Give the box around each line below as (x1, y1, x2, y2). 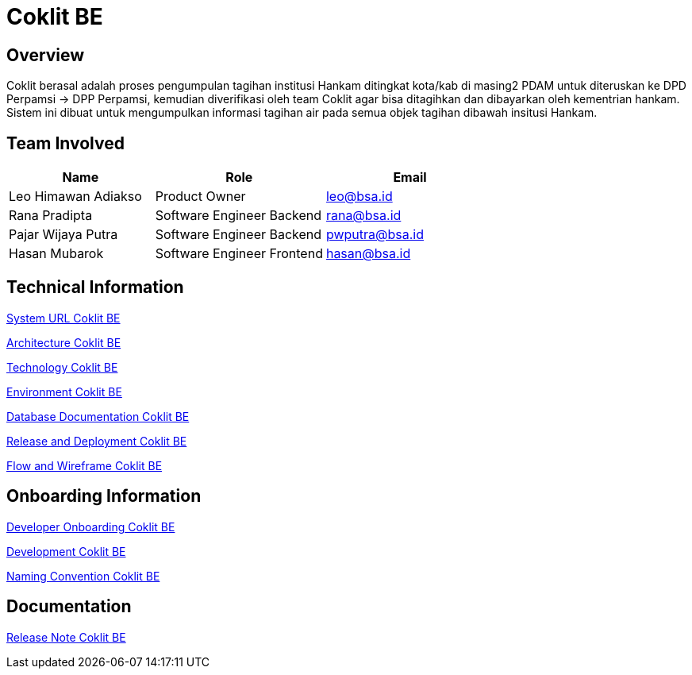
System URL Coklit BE (6, 310, 121, 325)
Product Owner (155, 188, 246, 205)
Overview (6, 44, 85, 65)
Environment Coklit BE (6, 384, 122, 399)
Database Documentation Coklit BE (6, 409, 190, 423)
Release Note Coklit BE (6, 630, 126, 644)
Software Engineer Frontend (155, 245, 323, 262)
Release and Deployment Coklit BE (6, 434, 187, 448)
